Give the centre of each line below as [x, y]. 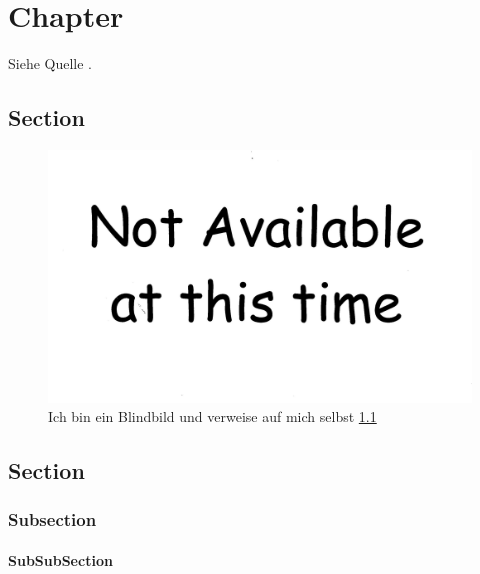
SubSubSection [60, 559]
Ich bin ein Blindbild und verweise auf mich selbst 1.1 [212, 416]
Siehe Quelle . [50, 63]
